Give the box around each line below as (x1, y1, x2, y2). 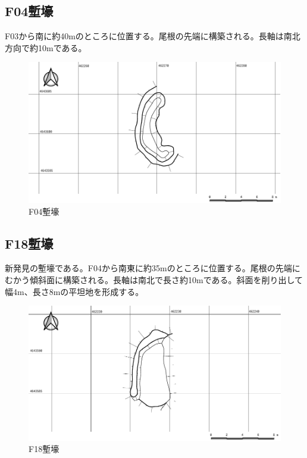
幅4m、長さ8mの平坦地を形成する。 (5, 285, 144, 297)
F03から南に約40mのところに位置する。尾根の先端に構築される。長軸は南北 (5, 30, 300, 42)
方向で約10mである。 (5, 41, 87, 54)
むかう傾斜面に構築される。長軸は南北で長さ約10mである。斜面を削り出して (5, 274, 303, 286)
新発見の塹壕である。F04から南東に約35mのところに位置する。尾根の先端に (5, 262, 300, 274)
